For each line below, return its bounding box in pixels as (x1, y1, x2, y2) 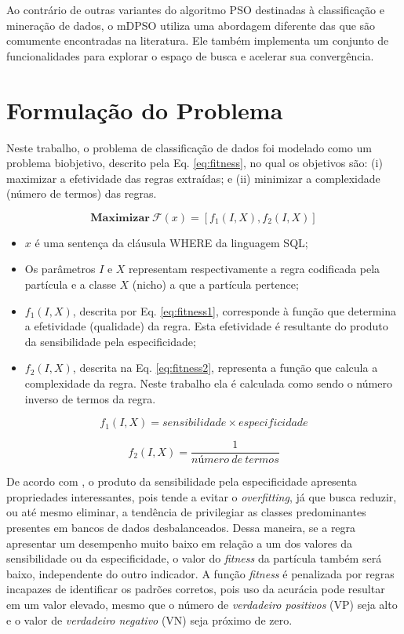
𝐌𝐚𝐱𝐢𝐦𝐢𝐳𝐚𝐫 (90, 212, 150, 224)
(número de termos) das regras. (6, 185, 157, 202)
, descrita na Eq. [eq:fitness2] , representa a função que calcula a (72, 359, 378, 376)
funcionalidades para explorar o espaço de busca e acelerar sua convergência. (6, 47, 374, 64)
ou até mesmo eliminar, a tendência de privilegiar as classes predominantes (6, 504, 366, 520)
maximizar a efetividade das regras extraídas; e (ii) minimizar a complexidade (6, 169, 380, 186)
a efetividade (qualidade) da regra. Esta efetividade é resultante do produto (24, 318, 388, 334)
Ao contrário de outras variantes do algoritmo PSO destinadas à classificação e (6, 2, 384, 17)
